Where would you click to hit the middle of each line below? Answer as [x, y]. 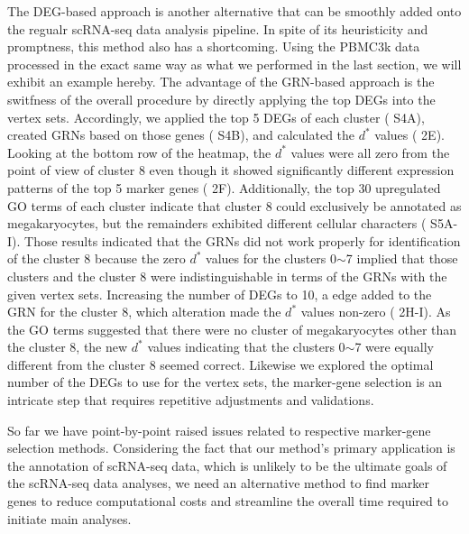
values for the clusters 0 [271, 258]
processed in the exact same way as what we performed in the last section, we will [234, 64]
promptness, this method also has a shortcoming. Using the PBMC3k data [214, 46]
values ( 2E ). [409, 135]
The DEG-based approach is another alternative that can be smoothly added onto [234, 11]
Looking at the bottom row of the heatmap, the [139, 152]
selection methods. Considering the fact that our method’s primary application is [231, 448]
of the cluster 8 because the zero [97, 258]
